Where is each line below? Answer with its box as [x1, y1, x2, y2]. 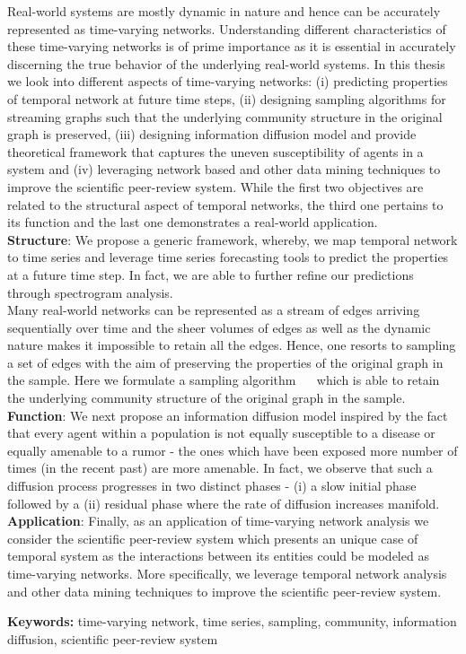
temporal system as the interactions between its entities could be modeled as [7, 546, 429, 565]
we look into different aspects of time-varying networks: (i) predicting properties [7, 72, 448, 91]
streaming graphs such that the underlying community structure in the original [7, 107, 443, 126]
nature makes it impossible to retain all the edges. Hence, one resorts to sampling [7, 336, 456, 354]
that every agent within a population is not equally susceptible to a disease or [7, 423, 435, 442]
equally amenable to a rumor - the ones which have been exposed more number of [7, 440, 458, 459]
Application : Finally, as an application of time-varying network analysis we [7, 511, 429, 530]
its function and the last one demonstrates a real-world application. [7, 213, 378, 231]
